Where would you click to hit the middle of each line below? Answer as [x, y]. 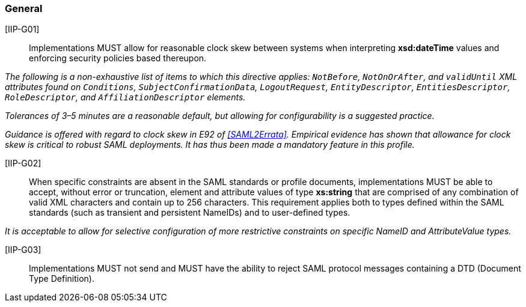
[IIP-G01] [22, 29]
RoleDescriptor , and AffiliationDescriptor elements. [125, 97]
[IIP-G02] [23, 163]
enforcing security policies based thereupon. [118, 58]
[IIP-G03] [23, 250]
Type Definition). [62, 279]
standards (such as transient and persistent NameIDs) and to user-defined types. [190, 213]
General [24, 8]
